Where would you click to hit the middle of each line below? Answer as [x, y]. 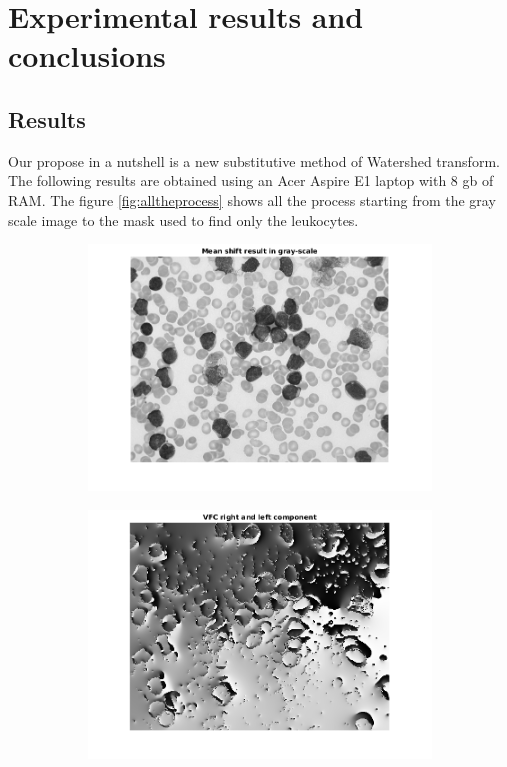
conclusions [87, 55]
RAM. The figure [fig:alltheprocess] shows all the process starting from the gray [252, 199]
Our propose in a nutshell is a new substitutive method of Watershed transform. [254, 160]
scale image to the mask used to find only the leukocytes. [183, 219]
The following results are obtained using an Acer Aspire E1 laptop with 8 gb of [251, 180]
